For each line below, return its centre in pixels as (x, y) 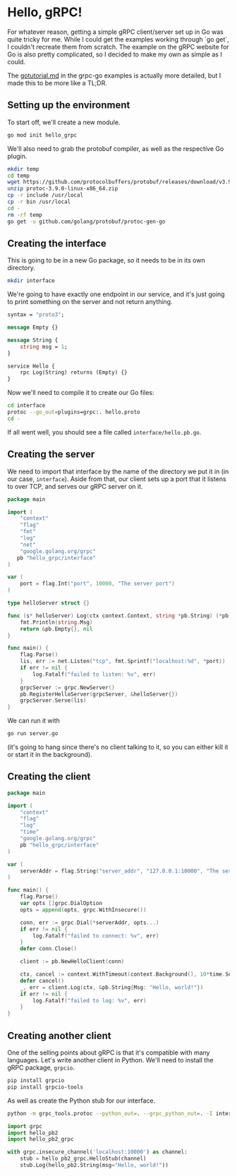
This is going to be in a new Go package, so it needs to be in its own (107, 260)
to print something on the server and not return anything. (90, 302)
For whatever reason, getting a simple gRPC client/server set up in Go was (115, 32)
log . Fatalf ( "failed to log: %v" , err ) (90, 1000)
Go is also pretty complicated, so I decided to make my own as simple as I (115, 54)
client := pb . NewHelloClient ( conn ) (72, 962)
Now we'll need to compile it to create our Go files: (81, 393)
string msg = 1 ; (44, 346)
